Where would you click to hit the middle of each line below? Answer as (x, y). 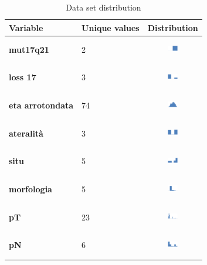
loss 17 (23, 77)
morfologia (30, 188)
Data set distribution (103, 7)
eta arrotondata (41, 105)
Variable (26, 27)
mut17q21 (29, 49)
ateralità (26, 133)
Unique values (111, 27)
